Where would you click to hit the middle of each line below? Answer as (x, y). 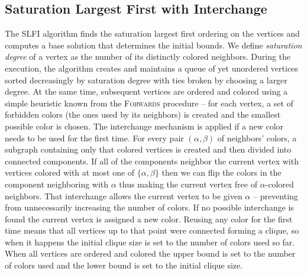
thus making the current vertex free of (188, 184)
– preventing (275, 195)
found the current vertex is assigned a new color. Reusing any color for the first (149, 219)
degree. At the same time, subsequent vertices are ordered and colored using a (146, 91)
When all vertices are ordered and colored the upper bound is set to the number (150, 253)
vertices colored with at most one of (70, 172)
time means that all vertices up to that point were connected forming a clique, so (152, 230)
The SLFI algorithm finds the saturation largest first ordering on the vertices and (152, 33)
